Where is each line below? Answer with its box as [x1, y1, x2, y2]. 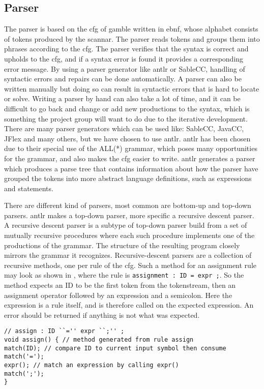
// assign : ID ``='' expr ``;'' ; [4, 327, 125, 335]
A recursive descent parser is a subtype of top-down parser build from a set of [4, 220, 247, 230]
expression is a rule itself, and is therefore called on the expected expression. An [4, 300, 254, 310]
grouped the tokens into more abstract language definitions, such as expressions [4, 173, 252, 184]
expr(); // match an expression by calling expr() [4, 362, 179, 369]
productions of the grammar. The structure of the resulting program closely [4, 240, 240, 250]
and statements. [4, 183, 53, 193]
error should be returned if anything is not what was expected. [4, 309, 200, 320]
